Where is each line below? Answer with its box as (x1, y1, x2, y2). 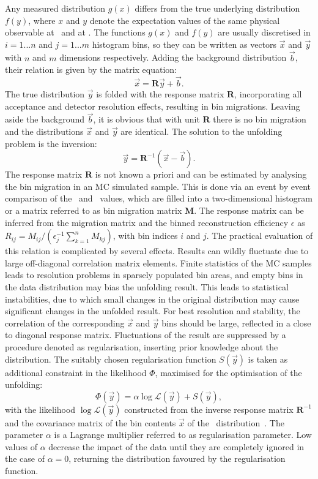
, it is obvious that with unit (93, 113, 200, 126)
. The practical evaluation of (206, 229, 313, 242)
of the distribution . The (187, 416, 284, 429)
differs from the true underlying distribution (135, 2, 300, 14)
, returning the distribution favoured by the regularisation (68, 452, 286, 465)
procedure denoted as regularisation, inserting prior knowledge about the (5, 340, 278, 353)
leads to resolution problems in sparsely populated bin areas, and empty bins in (5, 268, 303, 281)
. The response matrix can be (194, 203, 304, 216)
